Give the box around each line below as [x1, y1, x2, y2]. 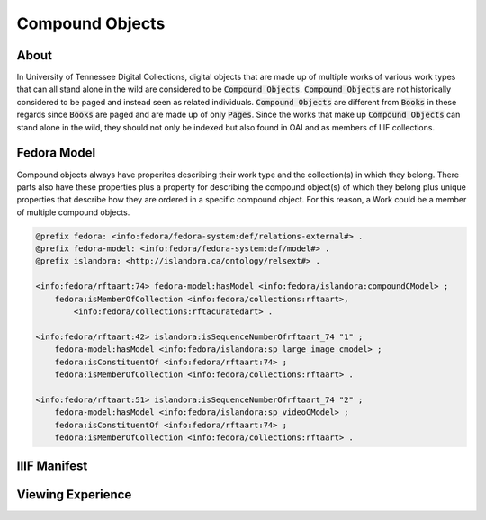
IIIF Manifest [16, 459, 88, 474]
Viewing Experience [16, 487, 132, 503]
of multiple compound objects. [16, 207, 130, 218]
